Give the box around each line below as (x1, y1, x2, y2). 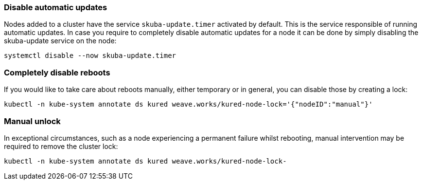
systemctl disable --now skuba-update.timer (4, 52, 176, 60)
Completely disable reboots (4, 67, 110, 77)
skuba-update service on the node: (4, 37, 117, 45)
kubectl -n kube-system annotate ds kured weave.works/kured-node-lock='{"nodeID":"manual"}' (4, 100, 373, 109)
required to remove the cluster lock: (4, 142, 118, 150)
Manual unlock (4, 116, 61, 126)
